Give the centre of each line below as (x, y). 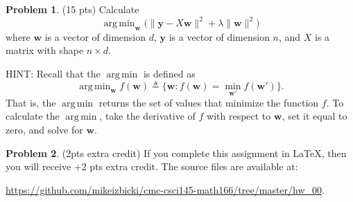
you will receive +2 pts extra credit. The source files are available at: (152, 166)
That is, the (31, 102)
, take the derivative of (147, 116)
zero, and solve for (44, 130)
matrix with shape (45, 50)
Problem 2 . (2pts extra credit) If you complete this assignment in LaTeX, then (176, 153)
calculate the (33, 116)
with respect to (239, 116)
